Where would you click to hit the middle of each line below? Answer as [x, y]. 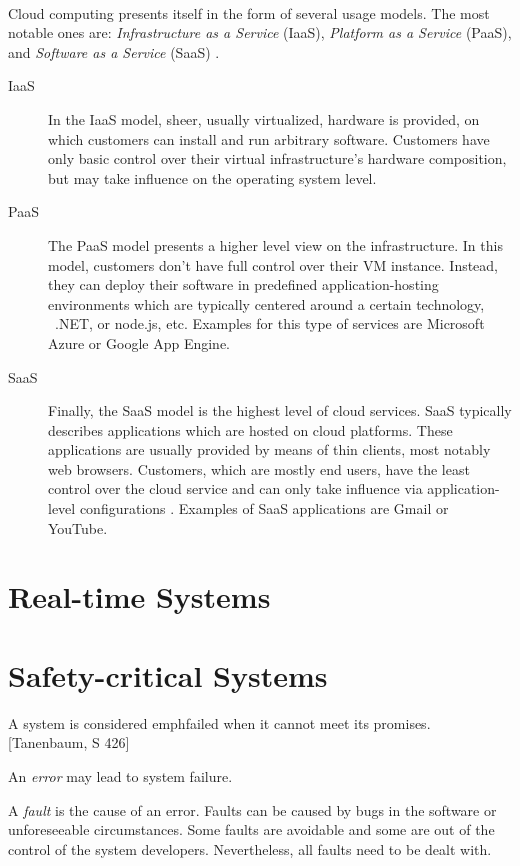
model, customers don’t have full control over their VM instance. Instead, [273, 264]
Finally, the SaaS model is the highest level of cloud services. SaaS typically [280, 410]
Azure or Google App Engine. [139, 342]
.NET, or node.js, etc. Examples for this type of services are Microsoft [269, 323]
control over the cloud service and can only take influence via [235, 488]
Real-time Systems [139, 596]
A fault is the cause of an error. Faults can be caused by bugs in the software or [252, 809]
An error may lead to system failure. [120, 775]
